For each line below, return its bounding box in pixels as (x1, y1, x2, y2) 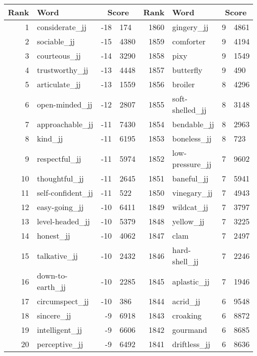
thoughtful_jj (37, 173, 84, 184)
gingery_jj (172, 21, 209, 33)
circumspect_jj (37, 295, 89, 307)
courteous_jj (37, 50, 81, 61)
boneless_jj (172, 133, 212, 144)
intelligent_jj (37, 324, 82, 335)
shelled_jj (172, 104, 207, 115)
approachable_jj (37, 118, 93, 130)
